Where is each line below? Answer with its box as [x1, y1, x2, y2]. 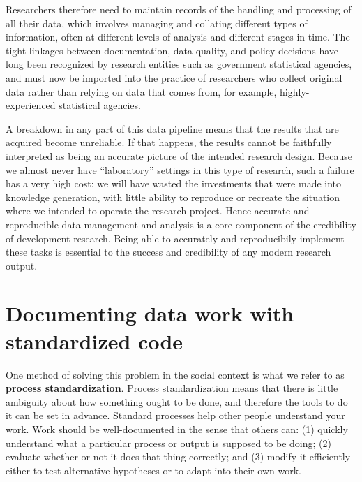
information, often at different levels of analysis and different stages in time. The [6, 29, 350, 44]
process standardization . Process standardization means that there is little [6, 381, 338, 395]
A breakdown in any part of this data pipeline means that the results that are [6, 121, 339, 136]
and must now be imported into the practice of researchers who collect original [6, 70, 342, 85]
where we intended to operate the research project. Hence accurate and [6, 203, 310, 218]
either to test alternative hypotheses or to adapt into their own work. [6, 462, 301, 477]
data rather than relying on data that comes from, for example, [6, 84, 277, 98]
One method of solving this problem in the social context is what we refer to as [6, 367, 345, 381]
